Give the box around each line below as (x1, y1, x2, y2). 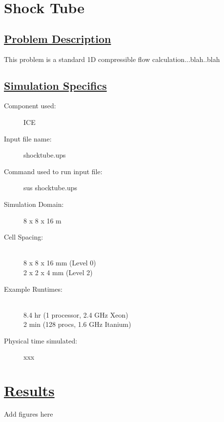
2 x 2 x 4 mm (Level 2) (23, 267, 93, 277)
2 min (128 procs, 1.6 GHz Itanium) (23, 319, 131, 329)
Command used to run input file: (4, 166, 102, 176)
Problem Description (4, 31, 111, 46)
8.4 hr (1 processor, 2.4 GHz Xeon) (23, 309, 128, 320)
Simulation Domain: (4, 199, 64, 209)
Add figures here (4, 409, 53, 419)
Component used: (4, 100, 56, 111)
